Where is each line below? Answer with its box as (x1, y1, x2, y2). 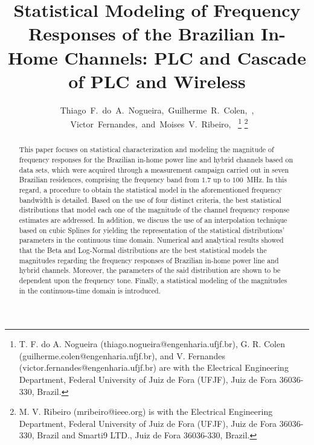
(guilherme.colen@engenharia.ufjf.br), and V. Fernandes (19, 349, 225, 362)
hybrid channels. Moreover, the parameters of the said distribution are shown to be (19, 265, 281, 275)
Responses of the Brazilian (28, 21, 255, 46)
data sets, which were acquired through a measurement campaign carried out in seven (19, 164, 289, 174)
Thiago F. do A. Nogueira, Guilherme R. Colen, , (60, 103, 254, 116)
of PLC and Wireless (68, 68, 246, 93)
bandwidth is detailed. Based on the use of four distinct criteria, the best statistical (19, 194, 281, 205)
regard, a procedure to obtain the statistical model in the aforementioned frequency (19, 184, 282, 194)
